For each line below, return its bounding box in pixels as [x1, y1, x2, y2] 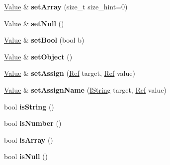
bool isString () [4, 101, 54, 111]
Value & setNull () [4, 18, 64, 28]
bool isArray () [4, 134, 53, 145]
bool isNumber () [4, 118, 62, 128]
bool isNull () [4, 151, 48, 162]
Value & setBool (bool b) [4, 35, 85, 45]
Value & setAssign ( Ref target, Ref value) [4, 68, 135, 78]
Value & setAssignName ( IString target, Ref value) [4, 84, 167, 95]
